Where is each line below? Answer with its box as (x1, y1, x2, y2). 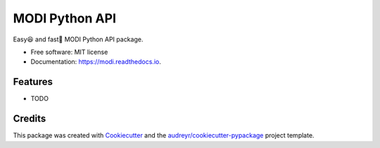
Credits (13, 113, 46, 125)
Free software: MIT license (30, 48, 108, 56)
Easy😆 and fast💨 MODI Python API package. (13, 35, 144, 43)
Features (13, 76, 53, 88)
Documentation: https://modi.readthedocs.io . (30, 58, 161, 66)
